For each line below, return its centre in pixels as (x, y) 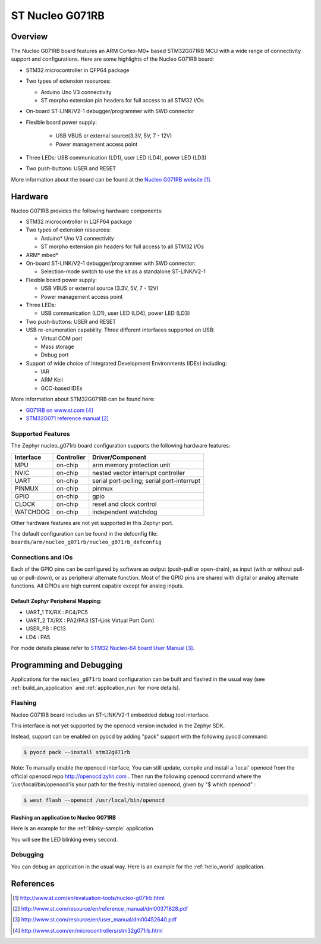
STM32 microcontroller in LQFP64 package (79, 222)
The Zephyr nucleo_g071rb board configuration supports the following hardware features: (121, 446)
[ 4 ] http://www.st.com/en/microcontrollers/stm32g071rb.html (88, 930)
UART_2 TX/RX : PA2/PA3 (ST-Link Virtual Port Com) (90, 621)
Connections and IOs (42, 558)
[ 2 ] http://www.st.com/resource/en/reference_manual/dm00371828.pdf (100, 908)
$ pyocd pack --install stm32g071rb (77, 752)
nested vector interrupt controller (139, 473)
